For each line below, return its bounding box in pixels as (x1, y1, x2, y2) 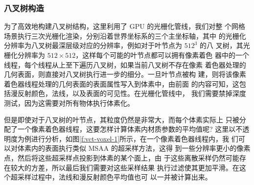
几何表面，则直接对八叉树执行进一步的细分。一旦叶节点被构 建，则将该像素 (4, 69, 246, 79)
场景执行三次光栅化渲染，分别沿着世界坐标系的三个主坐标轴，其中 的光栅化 (4, 30, 246, 41)
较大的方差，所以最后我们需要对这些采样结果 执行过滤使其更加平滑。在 (10, 162, 239, 172)
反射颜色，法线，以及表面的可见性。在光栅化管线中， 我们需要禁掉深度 (17, 88, 246, 98)
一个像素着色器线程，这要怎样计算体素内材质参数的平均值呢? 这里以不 (17, 124, 243, 134)
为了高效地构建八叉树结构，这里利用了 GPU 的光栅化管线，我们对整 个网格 (4, 21, 246, 31)
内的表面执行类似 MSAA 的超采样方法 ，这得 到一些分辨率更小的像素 (31, 143, 251, 153)
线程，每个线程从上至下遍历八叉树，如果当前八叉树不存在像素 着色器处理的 (4, 59, 246, 69)
